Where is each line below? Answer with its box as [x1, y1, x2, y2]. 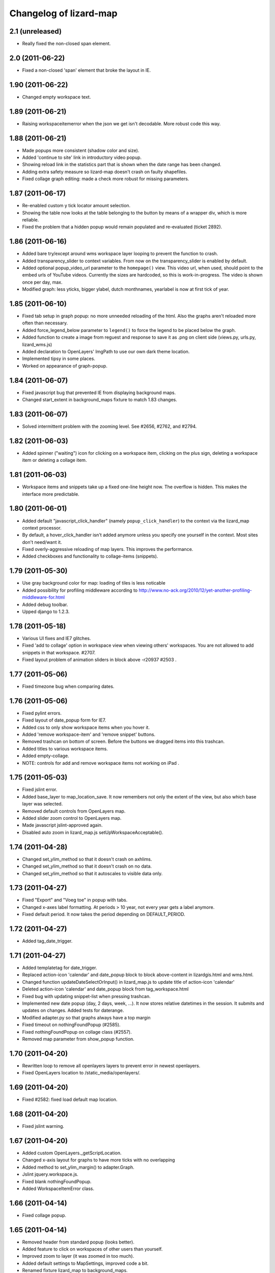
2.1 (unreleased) [9, 27, 62, 36]
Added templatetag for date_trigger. [22, 965, 97, 971]
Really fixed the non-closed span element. [22, 41, 111, 47]
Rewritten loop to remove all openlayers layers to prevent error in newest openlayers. [22, 1062, 201, 1069]
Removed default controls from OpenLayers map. [22, 808, 126, 814]
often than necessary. [22, 320, 68, 326]
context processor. [22, 524, 62, 531]
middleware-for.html [22, 594, 65, 600]
